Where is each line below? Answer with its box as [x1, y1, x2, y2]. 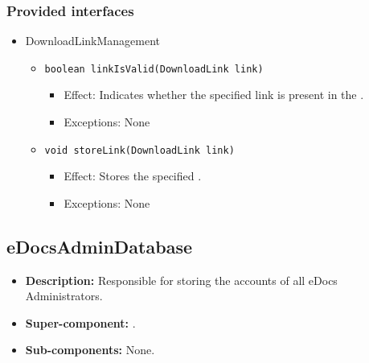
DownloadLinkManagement [25, 32, 161, 49]
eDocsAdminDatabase [6, 233, 192, 258]
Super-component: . [25, 314, 136, 331]
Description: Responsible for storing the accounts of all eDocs [25, 271, 338, 288]
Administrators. [25, 287, 103, 304]
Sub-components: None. [25, 341, 155, 358]
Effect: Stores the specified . [64, 167, 202, 184]
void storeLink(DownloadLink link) [44, 144, 235, 156]
